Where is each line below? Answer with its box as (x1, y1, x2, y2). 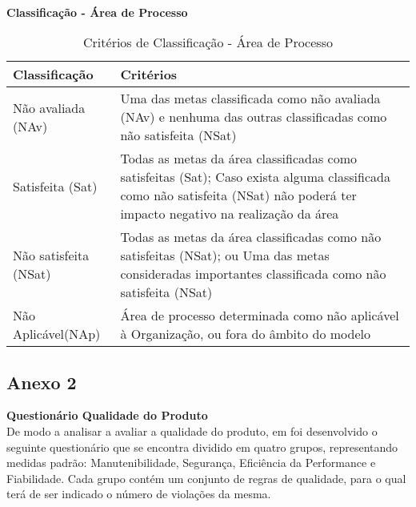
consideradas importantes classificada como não (120, 264, 386, 284)
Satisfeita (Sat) (13, 176, 98, 195)
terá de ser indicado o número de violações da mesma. (6, 485, 271, 502)
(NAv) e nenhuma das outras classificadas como (120, 107, 387, 127)
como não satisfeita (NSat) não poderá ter (120, 186, 357, 205)
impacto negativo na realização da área (120, 204, 339, 223)
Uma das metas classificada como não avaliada (120, 89, 381, 108)
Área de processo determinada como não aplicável (120, 306, 399, 325)
